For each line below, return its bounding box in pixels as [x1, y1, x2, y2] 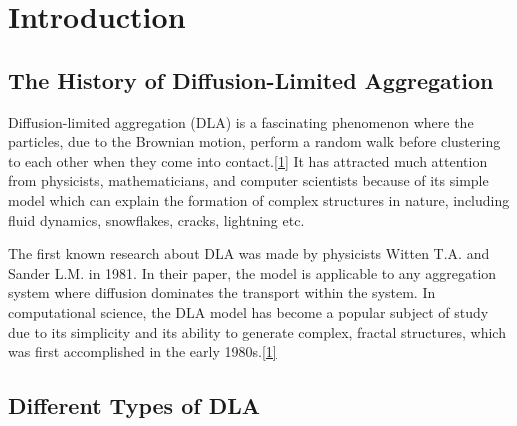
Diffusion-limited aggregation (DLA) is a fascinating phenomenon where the [8, 111, 474, 132]
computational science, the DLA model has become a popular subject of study [8, 301, 489, 322]
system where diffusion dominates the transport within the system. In [8, 282, 436, 303]
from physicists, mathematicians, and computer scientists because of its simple [8, 170, 489, 191]
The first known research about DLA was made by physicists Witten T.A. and [8, 243, 490, 264]
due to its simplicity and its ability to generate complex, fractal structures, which [8, 321, 506, 342]
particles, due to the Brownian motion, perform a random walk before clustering [8, 131, 501, 152]
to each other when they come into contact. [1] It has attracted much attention [8, 150, 488, 171]
